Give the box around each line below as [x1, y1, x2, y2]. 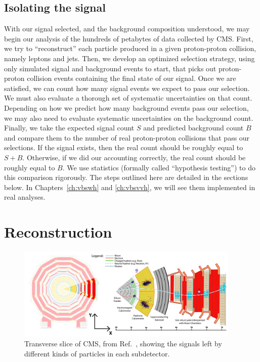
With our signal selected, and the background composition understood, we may [4, 23, 250, 34]
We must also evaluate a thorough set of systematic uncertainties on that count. [4, 93, 252, 103]
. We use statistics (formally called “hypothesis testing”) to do [62, 162, 255, 172]
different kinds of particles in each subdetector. [24, 348, 170, 358]
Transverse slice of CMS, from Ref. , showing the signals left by [24, 338, 222, 349]
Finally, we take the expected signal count [4, 122, 135, 133]
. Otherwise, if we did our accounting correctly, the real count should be [22, 152, 246, 162]
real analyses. [4, 192, 46, 202]
